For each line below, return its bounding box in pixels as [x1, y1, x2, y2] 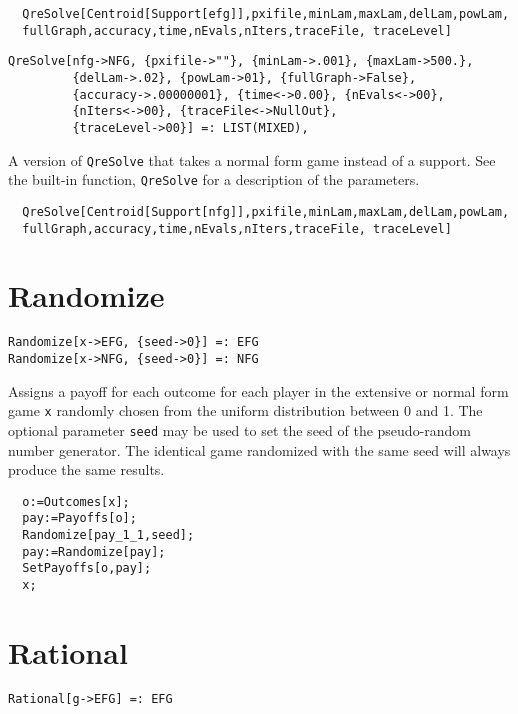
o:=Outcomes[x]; [22, 494, 130, 509]
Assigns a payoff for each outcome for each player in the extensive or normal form [8, 380, 509, 401]
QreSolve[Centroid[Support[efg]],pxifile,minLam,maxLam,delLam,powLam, [22, 7, 510, 21]
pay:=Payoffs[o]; [22, 511, 137, 526]
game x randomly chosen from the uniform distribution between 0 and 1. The [8, 400, 483, 421]
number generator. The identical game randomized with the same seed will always [8, 439, 511, 460]
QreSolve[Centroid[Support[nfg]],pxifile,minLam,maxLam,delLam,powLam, [22, 204, 510, 219]
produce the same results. [8, 459, 165, 480]
